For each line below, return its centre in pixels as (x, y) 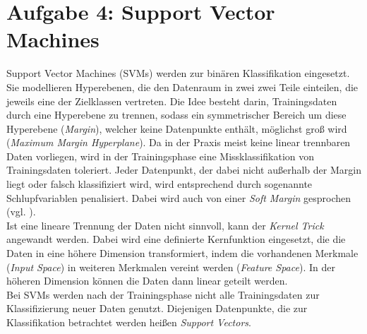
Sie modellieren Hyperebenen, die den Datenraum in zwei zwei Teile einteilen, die (182, 87)
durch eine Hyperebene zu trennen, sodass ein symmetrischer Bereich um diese (176, 115)
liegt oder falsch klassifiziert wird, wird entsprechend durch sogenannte (160, 184)
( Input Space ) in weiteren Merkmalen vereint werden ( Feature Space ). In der (171, 267)
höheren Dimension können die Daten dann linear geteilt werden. (147, 281)
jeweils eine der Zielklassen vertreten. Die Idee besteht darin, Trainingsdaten (172, 101)
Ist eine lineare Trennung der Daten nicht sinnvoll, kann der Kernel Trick (165, 225)
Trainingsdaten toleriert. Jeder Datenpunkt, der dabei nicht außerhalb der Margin (184, 170)
